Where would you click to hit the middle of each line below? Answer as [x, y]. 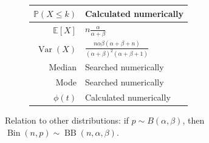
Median [63, 67]
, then [194, 120]
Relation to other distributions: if [67, 120]
